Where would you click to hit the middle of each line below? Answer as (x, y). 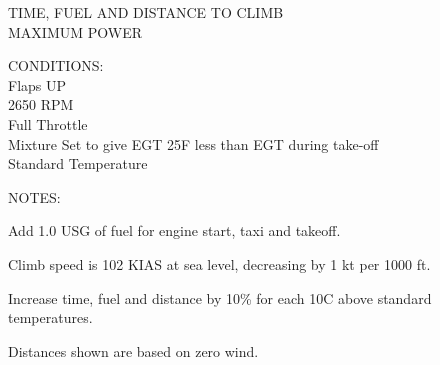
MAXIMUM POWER (75, 31)
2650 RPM (41, 104)
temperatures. (50, 317)
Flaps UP (37, 84)
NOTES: (34, 196)
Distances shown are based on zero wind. (133, 350)
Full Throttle (48, 123)
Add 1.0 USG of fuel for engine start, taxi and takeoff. (174, 230)
